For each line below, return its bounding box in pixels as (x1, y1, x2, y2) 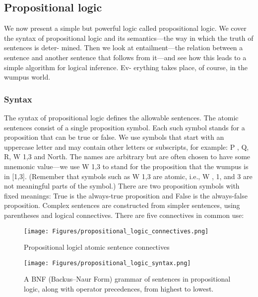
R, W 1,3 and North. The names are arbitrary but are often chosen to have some (4, 151, 251, 162)
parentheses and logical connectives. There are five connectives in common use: (4, 209, 244, 220)
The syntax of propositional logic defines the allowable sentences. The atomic (4, 112, 239, 122)
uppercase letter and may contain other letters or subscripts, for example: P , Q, (4, 141, 249, 152)
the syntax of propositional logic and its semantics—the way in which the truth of (4, 32, 254, 43)
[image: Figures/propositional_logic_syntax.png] (24, 259, 191, 267)
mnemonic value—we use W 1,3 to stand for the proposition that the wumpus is (4, 161, 249, 171)
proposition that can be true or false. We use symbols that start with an (4, 132, 224, 142)
